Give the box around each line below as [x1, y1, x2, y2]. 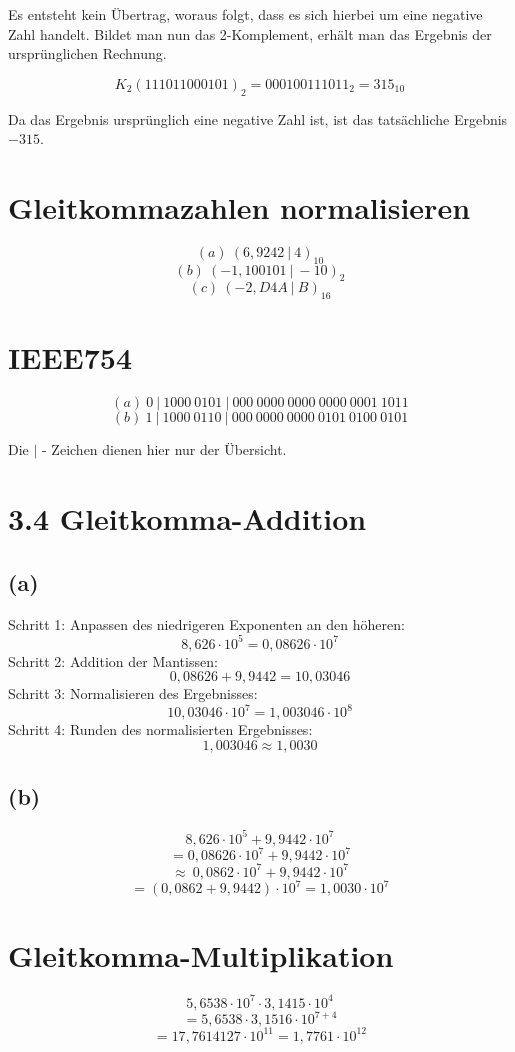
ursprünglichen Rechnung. [8, 43, 167, 64]
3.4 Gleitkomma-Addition [8, 498, 367, 539]
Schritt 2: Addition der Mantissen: [8, 650, 218, 671]
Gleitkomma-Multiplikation [8, 935, 394, 976]
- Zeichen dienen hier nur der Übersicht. [42, 439, 287, 460]
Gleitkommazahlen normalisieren [8, 186, 471, 227]
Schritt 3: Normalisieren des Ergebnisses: [8, 683, 258, 704]
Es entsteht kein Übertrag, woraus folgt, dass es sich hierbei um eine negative [8, 4, 483, 24]
